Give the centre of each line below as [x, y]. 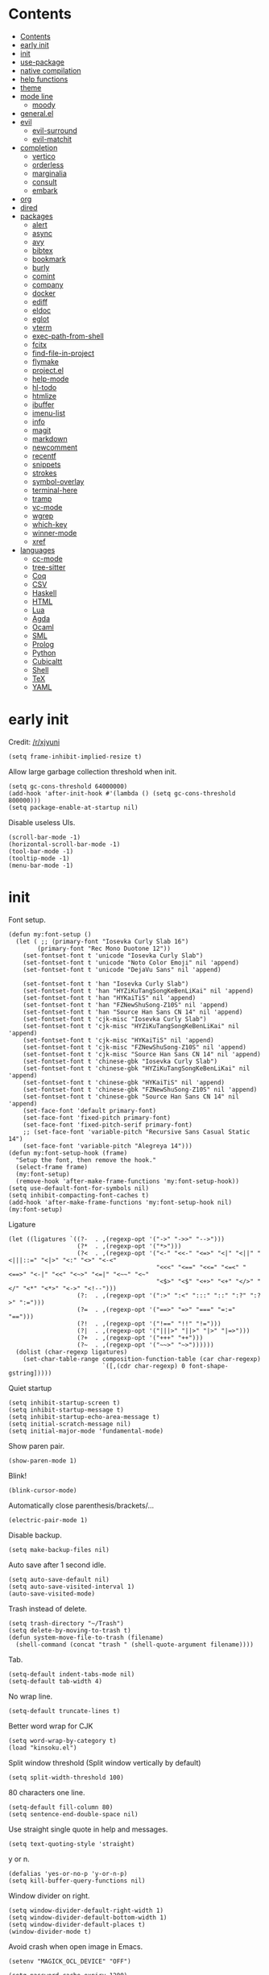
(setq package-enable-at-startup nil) [73, 807]
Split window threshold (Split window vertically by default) [105, 1762]
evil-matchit [52, 139]
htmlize [44, 396]
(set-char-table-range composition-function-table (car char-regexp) [142, 1359]
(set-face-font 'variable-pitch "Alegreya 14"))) [108, 1146]
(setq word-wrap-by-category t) [62, 1741]
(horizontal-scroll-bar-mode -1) [64, 844]
